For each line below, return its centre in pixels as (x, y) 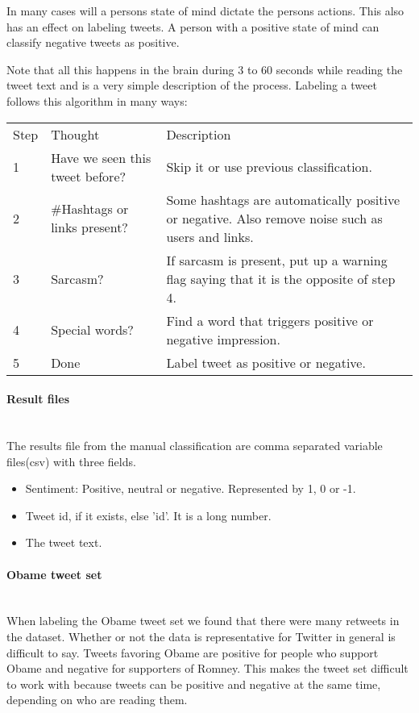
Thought (75, 134)
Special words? (92, 330)
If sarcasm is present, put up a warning (277, 260)
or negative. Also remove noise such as (274, 218)
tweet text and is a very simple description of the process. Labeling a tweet (192, 85)
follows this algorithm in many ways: (97, 100)
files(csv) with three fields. (71, 461)
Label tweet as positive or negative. (266, 362)
